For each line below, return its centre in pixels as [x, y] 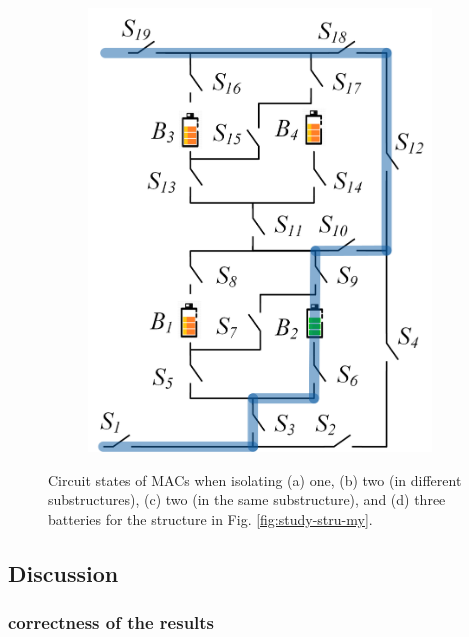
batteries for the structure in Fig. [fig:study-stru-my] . [210, 518]
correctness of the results [111, 622]
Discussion [63, 572]
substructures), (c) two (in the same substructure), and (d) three [247, 499]
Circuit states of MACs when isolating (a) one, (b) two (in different [255, 479]
